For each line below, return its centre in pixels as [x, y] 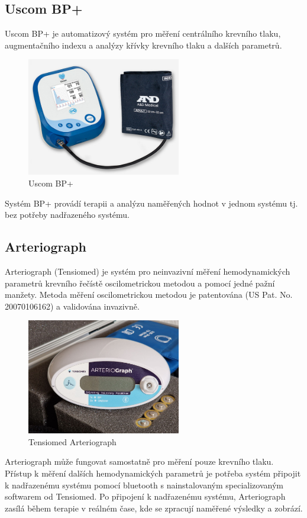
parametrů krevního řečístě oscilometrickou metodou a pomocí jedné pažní [140, 283]
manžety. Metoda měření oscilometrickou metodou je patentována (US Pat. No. [149, 295]
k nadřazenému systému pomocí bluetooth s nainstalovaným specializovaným [144, 485]
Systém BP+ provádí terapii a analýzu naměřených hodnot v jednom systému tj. [151, 203]
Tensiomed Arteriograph [72, 441]
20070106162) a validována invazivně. [72, 306]
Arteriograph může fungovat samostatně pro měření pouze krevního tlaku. [139, 461]
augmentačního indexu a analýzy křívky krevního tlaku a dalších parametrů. [143, 45]
